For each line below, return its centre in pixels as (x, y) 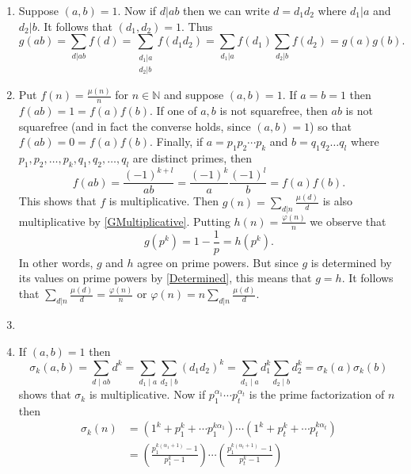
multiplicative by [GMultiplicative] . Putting (124, 221)
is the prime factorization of (317, 394)
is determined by (351, 262)
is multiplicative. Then (164, 201)
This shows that (57, 201)
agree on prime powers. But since (218, 262)
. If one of (173, 111)
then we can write (226, 10)
